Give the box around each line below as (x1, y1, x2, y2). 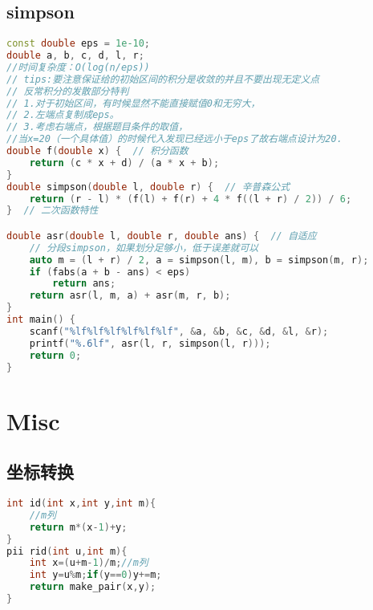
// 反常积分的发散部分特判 (6, 85, 129, 97)
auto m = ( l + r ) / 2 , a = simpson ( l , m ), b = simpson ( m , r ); (29, 254, 369, 266)
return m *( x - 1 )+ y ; (29, 521, 128, 533)
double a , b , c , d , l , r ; (6, 50, 144, 62)
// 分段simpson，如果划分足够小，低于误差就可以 (29, 242, 259, 254)
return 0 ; (29, 349, 82, 361)
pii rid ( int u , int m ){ (6, 545, 128, 557)
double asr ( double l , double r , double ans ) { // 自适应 (6, 230, 317, 242)
